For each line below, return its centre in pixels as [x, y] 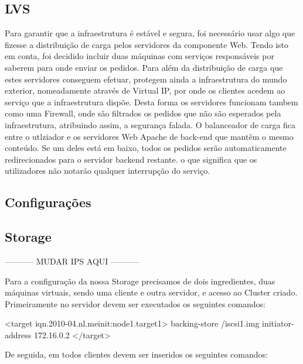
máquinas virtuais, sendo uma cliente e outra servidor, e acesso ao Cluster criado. [151, 292]
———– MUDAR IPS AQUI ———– [72, 261]
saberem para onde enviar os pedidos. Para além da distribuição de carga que [144, 67]
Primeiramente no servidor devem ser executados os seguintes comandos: [135, 303]
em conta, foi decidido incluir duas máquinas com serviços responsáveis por [139, 56]
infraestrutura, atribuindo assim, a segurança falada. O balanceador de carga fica [150, 124]
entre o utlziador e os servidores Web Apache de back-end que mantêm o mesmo [149, 136]
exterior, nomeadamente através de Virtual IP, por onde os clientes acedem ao [145, 90]
